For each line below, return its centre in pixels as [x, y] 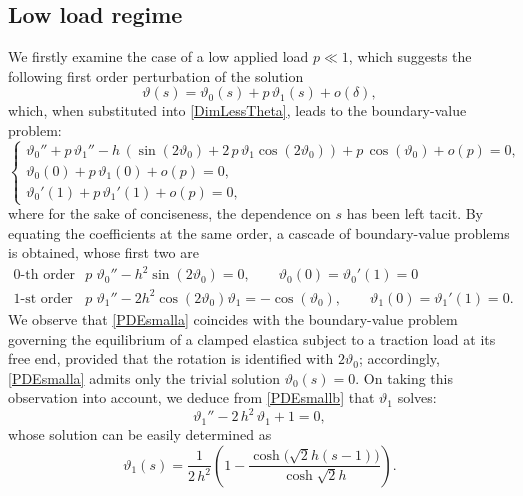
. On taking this [404, 377]
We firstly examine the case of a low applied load [158, 56]
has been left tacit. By [415, 213]
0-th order [44, 275]
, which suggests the [410, 56]
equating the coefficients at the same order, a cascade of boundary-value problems [259, 232]
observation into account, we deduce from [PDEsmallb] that [191, 397]
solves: [417, 397]
